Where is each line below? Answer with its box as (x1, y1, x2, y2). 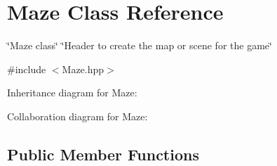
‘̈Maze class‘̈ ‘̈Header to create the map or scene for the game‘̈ (7, 38, 272, 53)
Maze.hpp (62, 61, 104, 76)
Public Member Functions (7, 143, 199, 165)
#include (7, 61, 46, 76)
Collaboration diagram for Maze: (7, 108, 148, 123)
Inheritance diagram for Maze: (7, 85, 137, 100)
